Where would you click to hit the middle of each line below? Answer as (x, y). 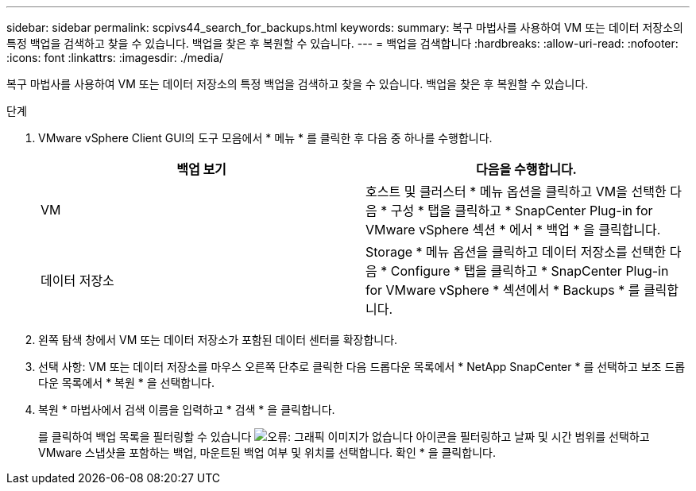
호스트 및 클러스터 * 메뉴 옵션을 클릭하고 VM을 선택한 (516, 191)
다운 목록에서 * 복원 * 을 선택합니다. (127, 383)
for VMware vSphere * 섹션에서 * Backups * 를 (503, 290)
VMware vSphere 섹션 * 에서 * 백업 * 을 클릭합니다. (513, 230)
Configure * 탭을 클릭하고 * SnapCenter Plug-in (530, 271)
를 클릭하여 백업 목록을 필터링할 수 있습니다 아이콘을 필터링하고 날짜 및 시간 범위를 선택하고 (344, 437)
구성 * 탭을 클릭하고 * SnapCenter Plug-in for (522, 211)
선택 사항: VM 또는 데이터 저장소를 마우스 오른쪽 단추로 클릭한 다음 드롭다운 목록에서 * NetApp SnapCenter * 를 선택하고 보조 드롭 (362, 367)
